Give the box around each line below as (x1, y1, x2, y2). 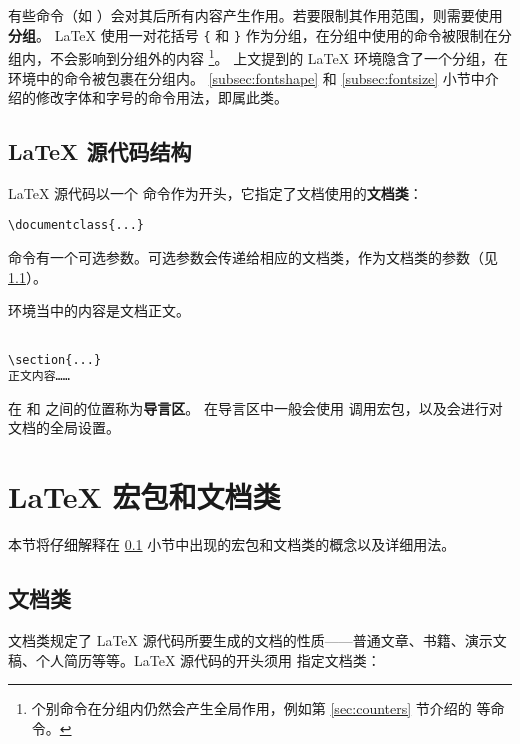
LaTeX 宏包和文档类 (8, 476, 281, 517)
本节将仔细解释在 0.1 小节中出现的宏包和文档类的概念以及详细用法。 (8, 534, 456, 555)
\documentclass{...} (8, 218, 145, 233)
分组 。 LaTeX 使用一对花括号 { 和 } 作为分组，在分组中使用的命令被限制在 (8, 24, 498, 45)
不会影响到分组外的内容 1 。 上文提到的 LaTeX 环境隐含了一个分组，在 (49, 45, 508, 68)
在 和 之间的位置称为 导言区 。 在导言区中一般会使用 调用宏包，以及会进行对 (8, 397, 503, 418)
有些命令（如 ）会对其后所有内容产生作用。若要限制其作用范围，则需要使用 (8, 5, 503, 25)
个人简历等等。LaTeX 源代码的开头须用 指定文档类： (35, 649, 381, 670)
